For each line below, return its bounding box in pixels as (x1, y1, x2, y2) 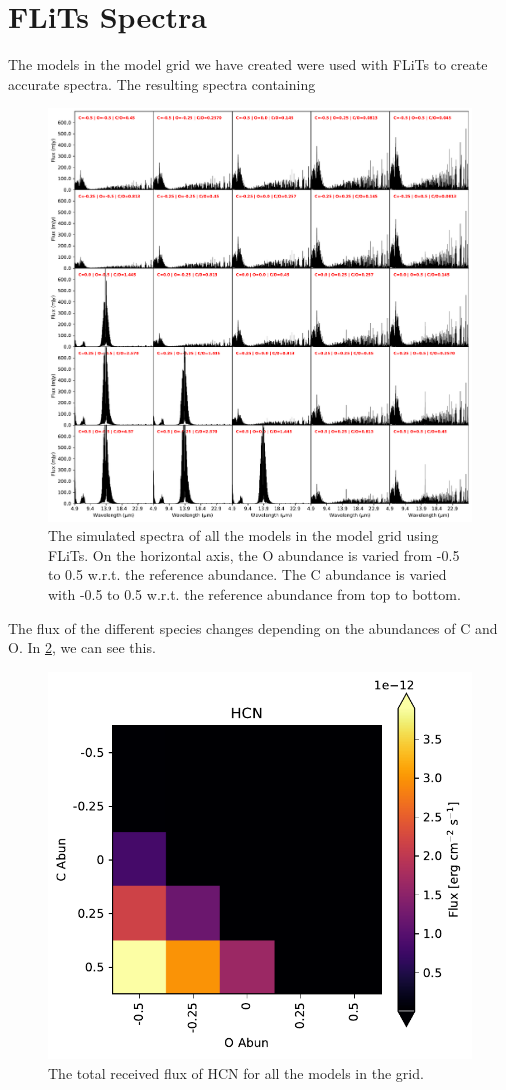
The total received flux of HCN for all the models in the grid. (48, 1062, 424, 1083)
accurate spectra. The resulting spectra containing (8, 73, 316, 94)
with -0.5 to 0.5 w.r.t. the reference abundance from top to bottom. (48, 583, 461, 604)
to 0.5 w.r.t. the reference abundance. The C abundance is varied (48, 564, 447, 585)
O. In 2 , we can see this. (8, 637, 156, 658)
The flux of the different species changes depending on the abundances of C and (8, 617, 498, 638)
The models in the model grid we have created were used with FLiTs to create (8, 54, 488, 75)
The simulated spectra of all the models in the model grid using (48, 525, 439, 546)
